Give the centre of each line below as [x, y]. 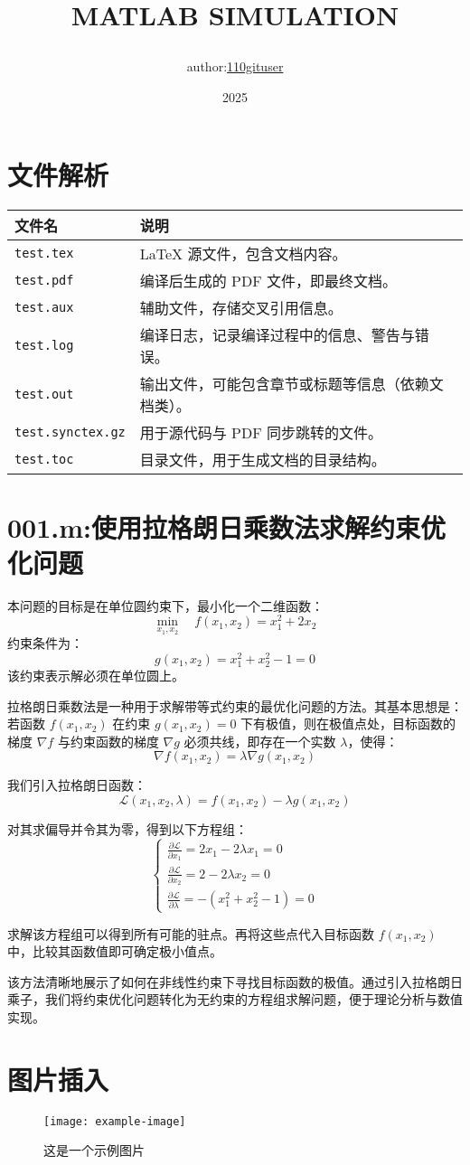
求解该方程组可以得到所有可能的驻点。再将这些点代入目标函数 [191, 933]
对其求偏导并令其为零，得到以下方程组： [127, 828]
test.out [44, 394]
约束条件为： [45, 643]
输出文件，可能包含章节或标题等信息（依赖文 [291, 383]
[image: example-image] [115, 1121]
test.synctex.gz [70, 432]
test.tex [44, 253]
